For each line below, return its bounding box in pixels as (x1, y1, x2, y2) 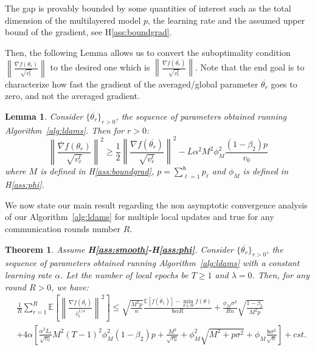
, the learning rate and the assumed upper (148, 13, 305, 26)
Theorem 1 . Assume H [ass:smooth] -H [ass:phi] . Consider (5, 242, 234, 255)
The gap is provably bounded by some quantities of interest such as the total (5, 2, 291, 14)
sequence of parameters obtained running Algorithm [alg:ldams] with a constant (5, 256, 300, 269)
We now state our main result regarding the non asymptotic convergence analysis (5, 198, 308, 211)
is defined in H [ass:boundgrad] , (40, 165, 154, 177)
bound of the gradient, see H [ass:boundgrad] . (5, 26, 172, 38)
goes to (271, 77, 297, 90)
